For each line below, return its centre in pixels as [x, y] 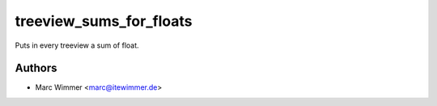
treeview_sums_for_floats [104, 21]
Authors [36, 68]
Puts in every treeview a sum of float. [77, 45]
